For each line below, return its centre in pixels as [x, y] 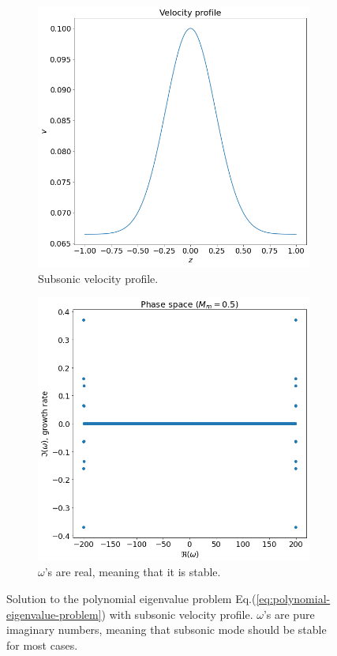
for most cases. [42, 645]
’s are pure [289, 614]
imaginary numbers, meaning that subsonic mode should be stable [167, 630]
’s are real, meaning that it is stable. [133, 572]
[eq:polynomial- [293, 599]
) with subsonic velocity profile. [177, 614]
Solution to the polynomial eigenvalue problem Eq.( [131, 599]
